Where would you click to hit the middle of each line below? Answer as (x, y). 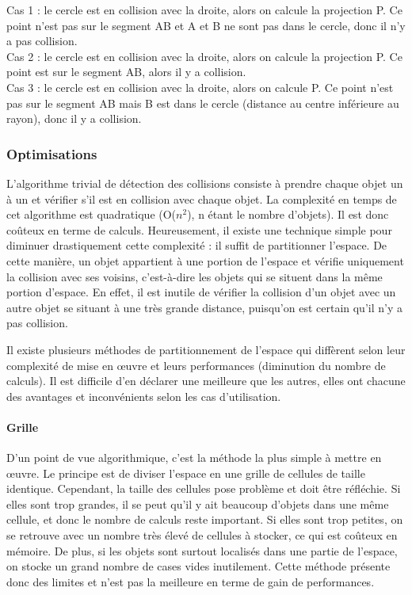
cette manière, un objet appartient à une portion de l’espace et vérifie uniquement (205, 260)
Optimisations (52, 153)
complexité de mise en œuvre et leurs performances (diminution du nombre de (196, 365)
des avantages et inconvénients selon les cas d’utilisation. (144, 396)
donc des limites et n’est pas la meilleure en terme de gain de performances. (191, 581)
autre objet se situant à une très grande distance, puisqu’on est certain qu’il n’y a (204, 307)
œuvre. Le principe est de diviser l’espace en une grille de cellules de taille (186, 473)
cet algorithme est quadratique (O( (92, 214)
